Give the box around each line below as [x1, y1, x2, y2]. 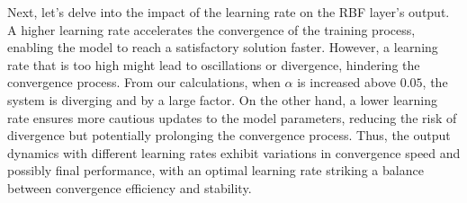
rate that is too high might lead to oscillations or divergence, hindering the [7, 55, 420, 74]
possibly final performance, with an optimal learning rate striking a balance [7, 161, 424, 180]
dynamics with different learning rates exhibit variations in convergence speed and [7, 143, 461, 162]
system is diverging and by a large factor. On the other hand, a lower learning [7, 90, 438, 109]
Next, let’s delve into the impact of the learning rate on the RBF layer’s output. [7, 3, 450, 21]
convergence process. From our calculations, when [7, 73, 281, 92]
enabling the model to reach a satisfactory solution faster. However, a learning [7, 38, 438, 57]
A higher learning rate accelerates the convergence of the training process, [7, 20, 416, 39]
